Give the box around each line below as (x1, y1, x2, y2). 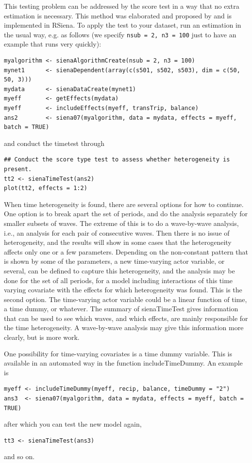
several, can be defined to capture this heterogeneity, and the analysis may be (4, 265, 235, 275)
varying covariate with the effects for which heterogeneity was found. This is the (4, 285, 242, 295)
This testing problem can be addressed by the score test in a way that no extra (4, 1, 239, 11)
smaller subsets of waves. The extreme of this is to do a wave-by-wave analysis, (4, 218, 239, 228)
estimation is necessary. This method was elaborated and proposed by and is (4, 10, 232, 20)
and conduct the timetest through (4, 138, 105, 148)
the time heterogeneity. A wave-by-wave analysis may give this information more (4, 322, 244, 333)
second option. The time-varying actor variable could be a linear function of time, (4, 294, 247, 304)
